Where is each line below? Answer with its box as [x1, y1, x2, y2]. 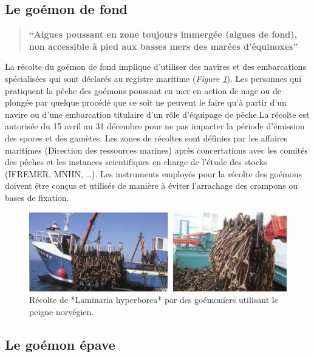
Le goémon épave [5, 335, 115, 353]
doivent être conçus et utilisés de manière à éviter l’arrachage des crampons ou [5, 179, 298, 192]
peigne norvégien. [29, 305, 94, 318]
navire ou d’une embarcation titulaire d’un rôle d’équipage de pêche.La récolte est [5, 107, 310, 120]
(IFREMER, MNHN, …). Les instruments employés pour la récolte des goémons [5, 167, 302, 180]
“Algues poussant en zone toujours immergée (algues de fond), [29, 28, 298, 41]
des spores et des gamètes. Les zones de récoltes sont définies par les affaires [5, 131, 288, 144]
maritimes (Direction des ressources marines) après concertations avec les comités [5, 143, 308, 156]
